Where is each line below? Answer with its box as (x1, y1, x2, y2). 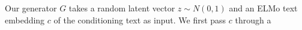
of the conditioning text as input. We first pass (53, 13, 226, 26)
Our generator (5, 2, 57, 14)
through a (235, 13, 271, 26)
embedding (5, 13, 45, 26)
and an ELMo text (229, 2, 298, 14)
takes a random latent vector (68, 2, 175, 14)
